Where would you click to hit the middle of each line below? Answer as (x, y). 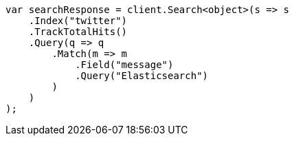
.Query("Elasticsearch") (142, 76)
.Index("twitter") (78, 21)
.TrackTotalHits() (78, 32)
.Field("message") (124, 65)
